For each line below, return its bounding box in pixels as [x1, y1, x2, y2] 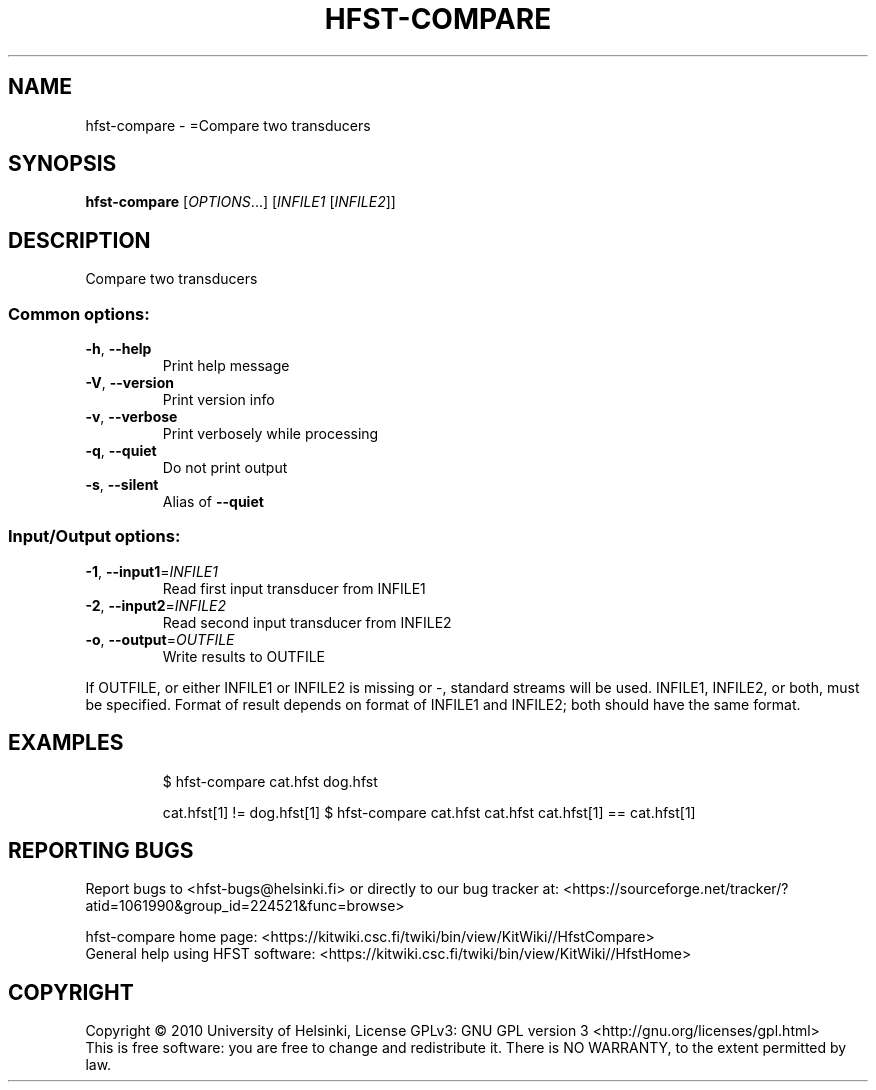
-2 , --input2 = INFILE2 [85, 596, 227, 614]
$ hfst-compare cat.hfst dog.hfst [162, 772, 378, 790]
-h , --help [85, 340, 152, 358]
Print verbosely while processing [162, 425, 379, 443]
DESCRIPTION [8, 227, 151, 253]
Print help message [162, 357, 290, 375]
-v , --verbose [85, 408, 178, 426]
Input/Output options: [8, 526, 181, 547]
